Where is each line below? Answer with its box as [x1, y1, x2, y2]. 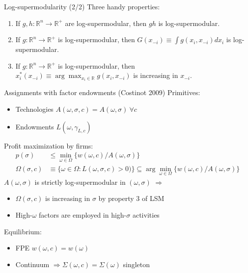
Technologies [15, 104, 54, 114]
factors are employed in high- [39, 209, 127, 220]
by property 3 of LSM [98, 193, 165, 203]
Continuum [15, 259, 50, 269]
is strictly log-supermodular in [34, 176, 126, 187]
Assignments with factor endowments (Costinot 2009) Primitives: [4, 87, 200, 98]
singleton [123, 259, 150, 269]
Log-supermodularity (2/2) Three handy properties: [4, 1, 160, 11]
